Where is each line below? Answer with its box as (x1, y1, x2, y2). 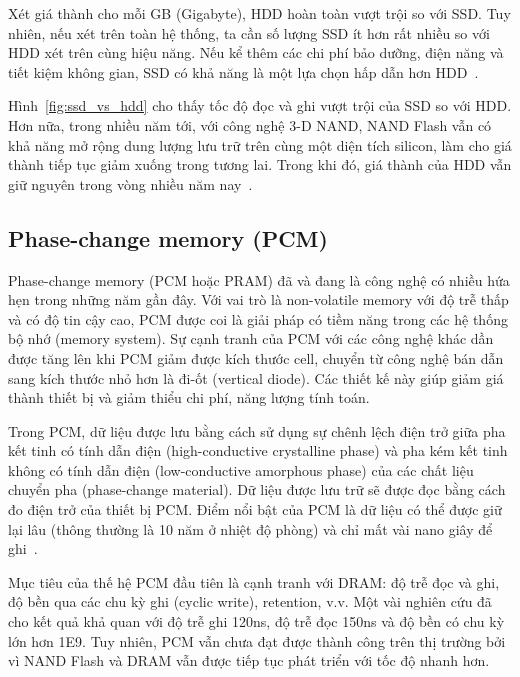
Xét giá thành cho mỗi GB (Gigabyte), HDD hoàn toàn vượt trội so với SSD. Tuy (8, 3, 511, 23)
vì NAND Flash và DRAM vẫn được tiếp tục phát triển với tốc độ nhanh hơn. (8, 650, 490, 671)
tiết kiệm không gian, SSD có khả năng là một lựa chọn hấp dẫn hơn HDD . (8, 61, 479, 82)
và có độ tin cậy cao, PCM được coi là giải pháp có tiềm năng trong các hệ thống (8, 308, 508, 329)
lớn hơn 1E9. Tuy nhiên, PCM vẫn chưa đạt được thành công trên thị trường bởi (8, 630, 506, 651)
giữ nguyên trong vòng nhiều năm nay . (8, 173, 253, 194)
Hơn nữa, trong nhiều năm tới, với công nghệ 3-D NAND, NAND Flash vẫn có (8, 114, 492, 135)
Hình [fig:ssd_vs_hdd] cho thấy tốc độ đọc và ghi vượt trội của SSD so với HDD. (8, 95, 512, 116)
